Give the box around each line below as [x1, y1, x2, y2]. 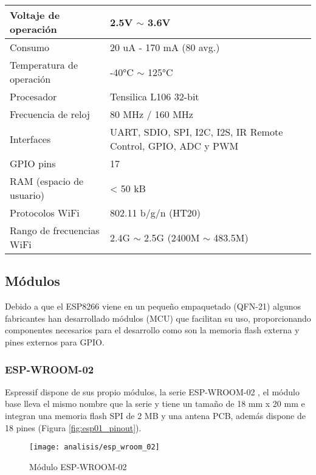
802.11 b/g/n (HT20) [110, 206, 201, 220]
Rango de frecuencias [10, 223, 100, 237]
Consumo [10, 40, 49, 54]
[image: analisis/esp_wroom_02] [29, 443, 160, 452]
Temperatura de [10, 58, 78, 72]
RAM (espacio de [10, 174, 84, 188]
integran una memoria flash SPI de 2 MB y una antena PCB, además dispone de [5, 409, 306, 421]
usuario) [10, 188, 45, 202]
